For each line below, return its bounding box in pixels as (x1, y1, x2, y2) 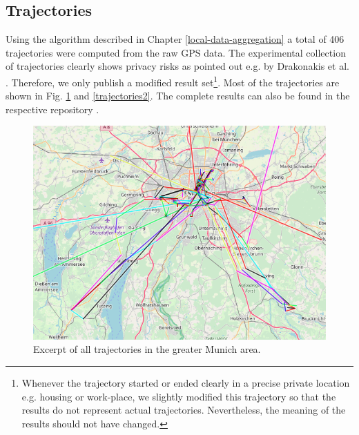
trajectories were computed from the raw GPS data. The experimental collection (6, 45, 346, 59)
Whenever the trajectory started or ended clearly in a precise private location (21, 375, 350, 389)
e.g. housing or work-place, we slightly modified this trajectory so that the (21, 389, 336, 403)
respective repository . (6, 101, 99, 116)
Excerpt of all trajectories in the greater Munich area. (33, 342, 261, 356)
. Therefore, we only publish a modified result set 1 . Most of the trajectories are (6, 72, 340, 89)
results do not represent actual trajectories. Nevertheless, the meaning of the (21, 403, 346, 417)
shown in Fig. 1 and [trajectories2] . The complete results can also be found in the (6, 88, 350, 103)
